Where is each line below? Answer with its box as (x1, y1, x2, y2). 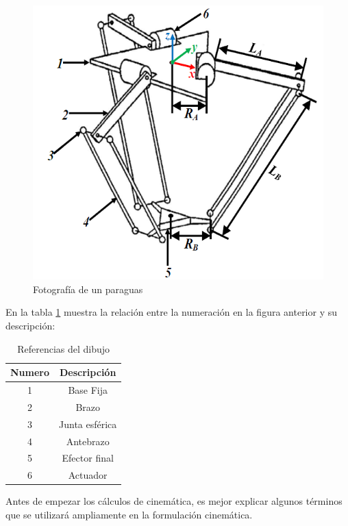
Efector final (62, 451, 114, 465)
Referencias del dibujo (17, 341, 110, 355)
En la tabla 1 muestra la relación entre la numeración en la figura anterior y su (5, 305, 338, 319)
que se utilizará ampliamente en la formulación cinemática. (5, 507, 253, 521)
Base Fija (68, 383, 108, 397)
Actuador (68, 468, 108, 482)
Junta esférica (59, 416, 117, 431)
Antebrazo (66, 434, 110, 448)
